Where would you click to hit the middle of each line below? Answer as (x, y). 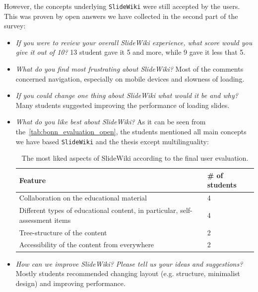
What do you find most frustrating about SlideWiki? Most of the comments (129, 69)
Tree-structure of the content (63, 232)
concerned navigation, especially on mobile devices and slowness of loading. (130, 78)
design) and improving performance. (70, 283)
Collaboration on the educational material (83, 198)
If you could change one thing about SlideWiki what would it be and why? (127, 95)
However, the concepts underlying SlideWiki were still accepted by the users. (122, 6)
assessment (35, 220)
